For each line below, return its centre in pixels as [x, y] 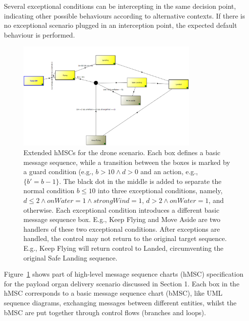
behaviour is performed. [40, 34]
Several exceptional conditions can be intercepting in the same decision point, [120, 6]
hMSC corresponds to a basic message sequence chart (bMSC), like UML [113, 293]
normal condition [49, 191]
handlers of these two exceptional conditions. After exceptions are [122, 229]
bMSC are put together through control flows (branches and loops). [105, 312]
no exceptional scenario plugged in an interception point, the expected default [121, 25]
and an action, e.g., [169, 171]
